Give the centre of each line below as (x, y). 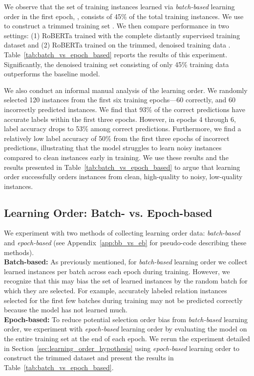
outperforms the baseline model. (52, 74)
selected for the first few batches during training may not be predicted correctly (123, 300)
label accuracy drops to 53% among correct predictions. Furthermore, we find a (123, 129)
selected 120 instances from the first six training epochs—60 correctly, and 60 (120, 100)
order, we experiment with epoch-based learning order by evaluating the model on (126, 329)
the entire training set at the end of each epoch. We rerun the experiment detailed (127, 339)
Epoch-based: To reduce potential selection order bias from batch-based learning (126, 319)
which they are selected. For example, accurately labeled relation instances (116, 291)
